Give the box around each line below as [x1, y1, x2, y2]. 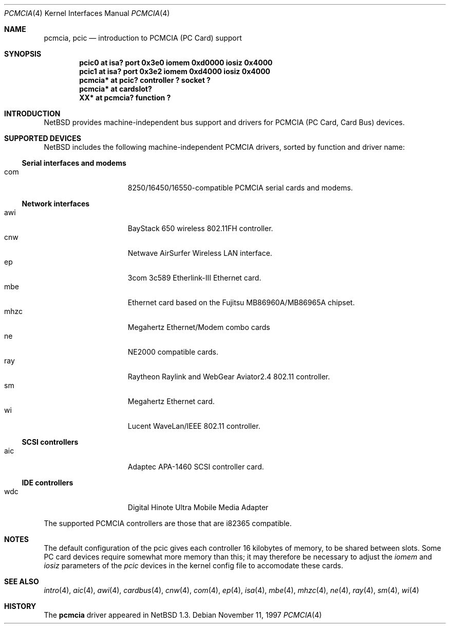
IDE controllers [22, 478, 73, 487]
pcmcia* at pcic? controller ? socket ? [79, 76, 211, 84]
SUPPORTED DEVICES [4, 134, 81, 143]
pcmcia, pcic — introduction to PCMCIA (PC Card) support [44, 33, 242, 42]
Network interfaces [22, 199, 90, 208]
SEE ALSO [4, 577, 39, 586]
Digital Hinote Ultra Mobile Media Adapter [127, 503, 269, 512]
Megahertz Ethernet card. [127, 397, 215, 406]
